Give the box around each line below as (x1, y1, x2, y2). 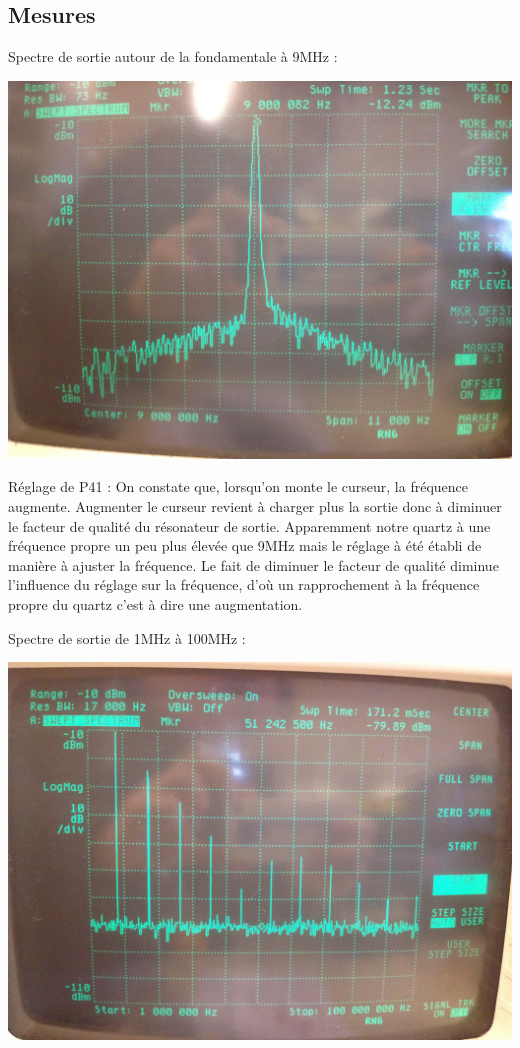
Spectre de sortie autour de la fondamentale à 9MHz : (8, 46, 338, 67)
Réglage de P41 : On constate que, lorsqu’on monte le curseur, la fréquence (8, 476, 469, 497)
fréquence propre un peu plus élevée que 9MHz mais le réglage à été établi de (8, 535, 482, 556)
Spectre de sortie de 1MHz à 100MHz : (8, 627, 246, 648)
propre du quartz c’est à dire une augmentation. (8, 593, 303, 614)
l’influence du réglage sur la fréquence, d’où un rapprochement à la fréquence (8, 574, 480, 595)
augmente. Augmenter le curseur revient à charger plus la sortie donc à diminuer (8, 495, 502, 516)
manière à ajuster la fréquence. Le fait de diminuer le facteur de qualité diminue (8, 554, 499, 575)
